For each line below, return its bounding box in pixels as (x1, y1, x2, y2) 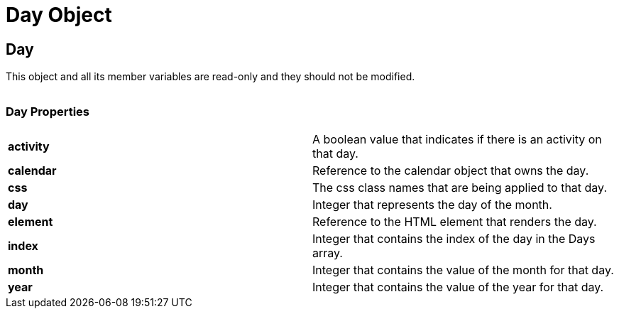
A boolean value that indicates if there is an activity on (312, 131, 602, 146)
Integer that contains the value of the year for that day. (312, 279, 604, 294)
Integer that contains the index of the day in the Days (312, 231, 596, 246)
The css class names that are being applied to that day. (312, 180, 607, 195)
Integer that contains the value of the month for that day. (312, 262, 614, 277)
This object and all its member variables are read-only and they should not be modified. (6, 70, 415, 83)
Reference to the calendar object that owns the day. (312, 163, 589, 178)
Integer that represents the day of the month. (312, 197, 552, 212)
